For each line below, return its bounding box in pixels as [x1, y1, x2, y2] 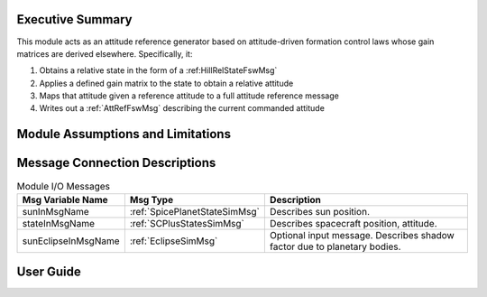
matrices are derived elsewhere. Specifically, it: [16, 48, 193, 59]
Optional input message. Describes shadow [269, 228, 455, 241]
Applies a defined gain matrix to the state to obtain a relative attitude [39, 78, 294, 88]
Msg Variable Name [22, 193, 108, 206]
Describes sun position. [269, 205, 370, 218]
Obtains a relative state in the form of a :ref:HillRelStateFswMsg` [39, 65, 278, 76]
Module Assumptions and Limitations [16, 126, 232, 142]
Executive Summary [16, 12, 133, 27]
